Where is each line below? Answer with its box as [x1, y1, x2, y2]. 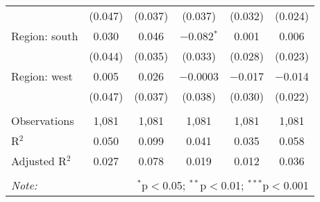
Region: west [11, 68, 73, 84]
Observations [11, 112, 74, 128]
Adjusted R [11, 153, 67, 169]
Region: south [11, 28, 78, 44]
